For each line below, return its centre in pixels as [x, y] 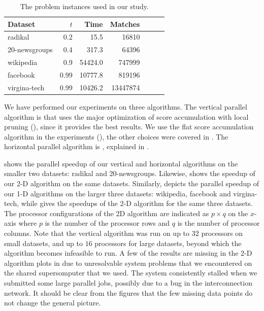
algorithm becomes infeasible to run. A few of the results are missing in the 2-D [128, 253]
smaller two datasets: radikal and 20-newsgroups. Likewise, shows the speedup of [130, 173]
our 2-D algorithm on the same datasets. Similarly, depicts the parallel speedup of [132, 183]
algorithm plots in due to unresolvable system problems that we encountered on [128, 263]
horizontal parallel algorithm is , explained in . [76, 146]
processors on [222, 233]
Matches [125, 24]
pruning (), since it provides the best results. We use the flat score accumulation [129, 127]
